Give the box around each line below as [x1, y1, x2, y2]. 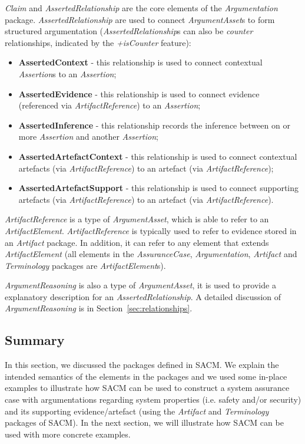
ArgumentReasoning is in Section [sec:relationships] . [5, 302, 193, 314]
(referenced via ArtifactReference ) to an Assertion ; [18, 99, 201, 111]
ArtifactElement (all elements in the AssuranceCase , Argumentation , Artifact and [5, 248, 297, 260]
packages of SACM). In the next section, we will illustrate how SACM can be [5, 416, 284, 429]
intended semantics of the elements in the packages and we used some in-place [5, 370, 287, 382]
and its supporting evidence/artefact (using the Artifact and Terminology [5, 404, 269, 417]
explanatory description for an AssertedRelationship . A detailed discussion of [5, 290, 281, 302]
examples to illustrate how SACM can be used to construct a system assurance [5, 381, 290, 394]
